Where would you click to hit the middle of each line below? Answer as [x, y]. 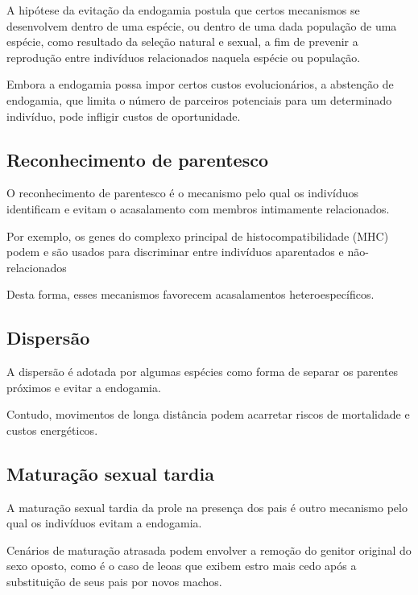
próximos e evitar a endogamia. [84, 387]
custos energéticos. [52, 430]
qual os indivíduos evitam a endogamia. [104, 523]
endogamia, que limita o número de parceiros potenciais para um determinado [199, 99]
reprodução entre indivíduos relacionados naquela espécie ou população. [184, 57]
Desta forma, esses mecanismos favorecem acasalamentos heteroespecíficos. [190, 294]
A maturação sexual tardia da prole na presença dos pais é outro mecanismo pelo [207, 507]
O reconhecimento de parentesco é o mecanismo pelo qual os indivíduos [183, 193]
